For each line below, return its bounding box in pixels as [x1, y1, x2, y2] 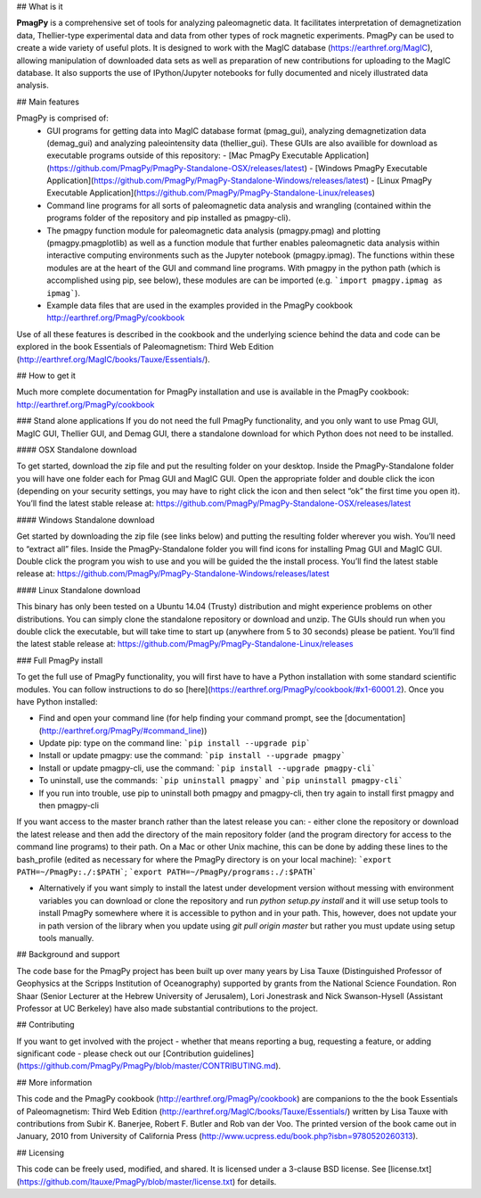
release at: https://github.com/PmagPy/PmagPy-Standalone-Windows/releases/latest [16, 568, 330, 579]
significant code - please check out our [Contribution [16, 1048, 212, 1059]
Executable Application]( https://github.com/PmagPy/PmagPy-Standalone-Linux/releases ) [46, 187, 376, 198]
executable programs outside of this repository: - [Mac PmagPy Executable [46, 150, 323, 161]
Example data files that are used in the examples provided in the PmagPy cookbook [46, 300, 354, 310]
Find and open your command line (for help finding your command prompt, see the [38, 713, 343, 723]
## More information [16, 1077, 93, 1087]
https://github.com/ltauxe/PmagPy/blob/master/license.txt [19, 1176, 233, 1186]
